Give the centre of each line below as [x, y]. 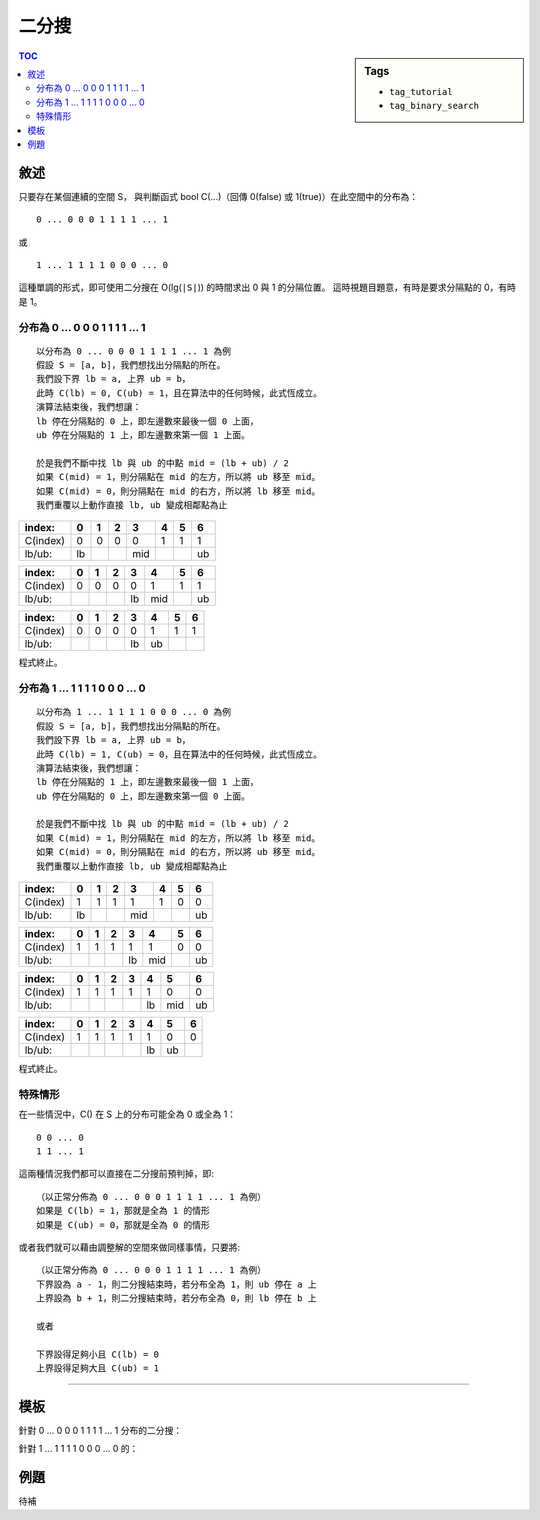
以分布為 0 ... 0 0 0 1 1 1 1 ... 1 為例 [134, 351]
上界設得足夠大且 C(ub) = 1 [98, 1368]
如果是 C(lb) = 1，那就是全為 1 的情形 [123, 1211]
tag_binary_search [434, 106]
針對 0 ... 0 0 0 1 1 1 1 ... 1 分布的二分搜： [100, 1430]
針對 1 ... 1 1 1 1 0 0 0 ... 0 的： [78, 1449]
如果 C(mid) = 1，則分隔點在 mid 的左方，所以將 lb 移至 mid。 [178, 838]
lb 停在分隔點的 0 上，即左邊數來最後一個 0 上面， [147, 421]
